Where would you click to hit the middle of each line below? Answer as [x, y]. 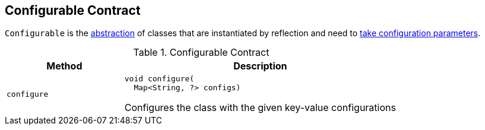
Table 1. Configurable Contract [201, 53]
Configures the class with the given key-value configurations [260, 108]
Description [260, 66]
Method [64, 66]
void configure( [159, 79]
